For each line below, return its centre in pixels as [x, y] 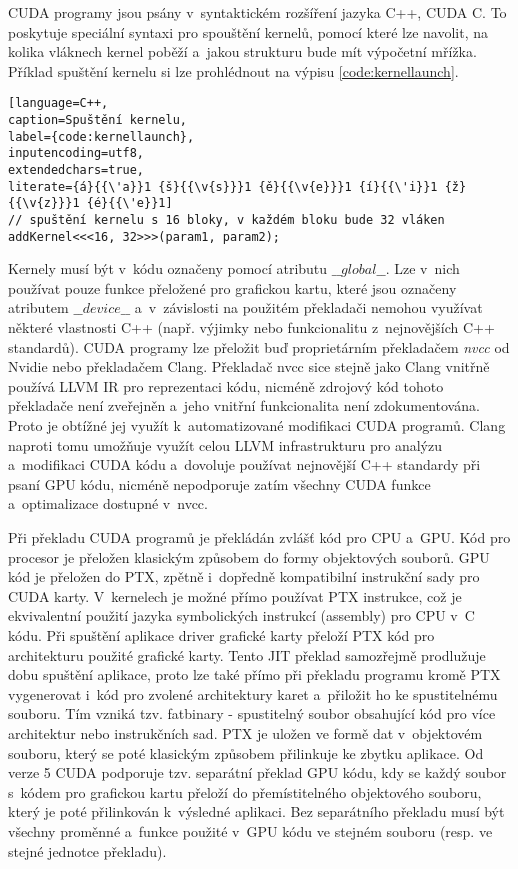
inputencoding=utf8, [76, 153]
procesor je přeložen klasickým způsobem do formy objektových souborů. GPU [249, 556]
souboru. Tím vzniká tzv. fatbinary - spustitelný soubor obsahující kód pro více [252, 713]
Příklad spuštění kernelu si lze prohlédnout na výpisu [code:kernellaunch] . [233, 70]
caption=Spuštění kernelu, [97, 120]
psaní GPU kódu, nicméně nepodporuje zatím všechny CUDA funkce [219, 483]
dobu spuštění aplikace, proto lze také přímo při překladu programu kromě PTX [254, 674]
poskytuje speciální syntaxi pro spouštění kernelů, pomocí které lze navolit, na [248, 31]
